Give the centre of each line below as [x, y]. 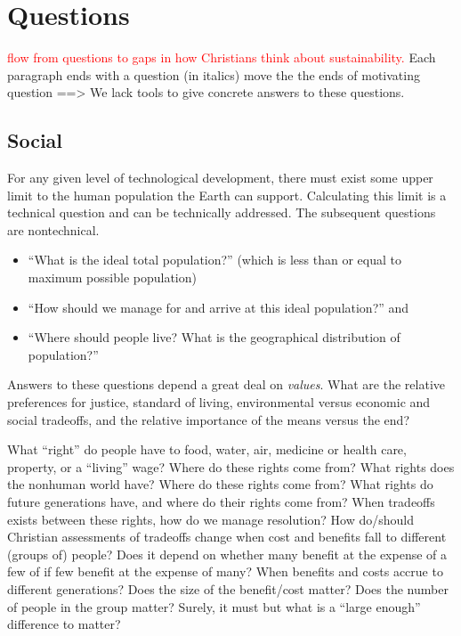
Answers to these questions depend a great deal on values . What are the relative [226, 384]
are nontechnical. [53, 229]
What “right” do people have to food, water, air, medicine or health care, [207, 449]
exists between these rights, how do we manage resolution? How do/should [211, 519]
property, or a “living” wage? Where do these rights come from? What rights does [231, 466]
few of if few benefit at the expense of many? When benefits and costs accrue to [225, 571]
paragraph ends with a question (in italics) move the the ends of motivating [214, 74]
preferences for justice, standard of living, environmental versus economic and [219, 402]
